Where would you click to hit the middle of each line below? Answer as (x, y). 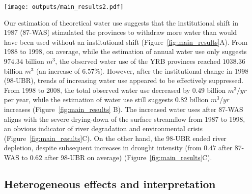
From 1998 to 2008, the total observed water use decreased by (97, 90)
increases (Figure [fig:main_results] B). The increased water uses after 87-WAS (124, 109)
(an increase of (58, 70)
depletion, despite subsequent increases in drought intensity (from (103, 148)
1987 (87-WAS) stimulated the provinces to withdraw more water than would (120, 32)
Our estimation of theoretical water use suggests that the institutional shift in (121, 22)
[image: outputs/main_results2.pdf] (64, 7)
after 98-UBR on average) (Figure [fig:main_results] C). (128, 157)
